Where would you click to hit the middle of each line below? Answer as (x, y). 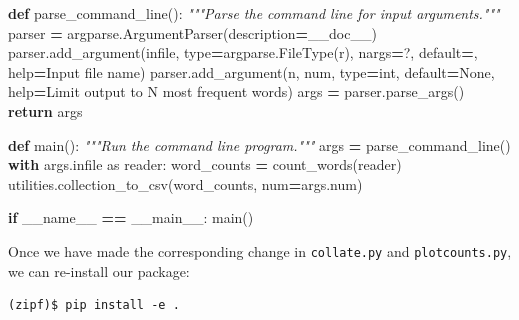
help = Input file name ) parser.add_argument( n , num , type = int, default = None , (251, 71)
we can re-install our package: (99, 270)
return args (45, 110)
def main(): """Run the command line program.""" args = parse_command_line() (259, 144)
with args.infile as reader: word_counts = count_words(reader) (205, 164)
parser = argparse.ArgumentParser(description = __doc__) (192, 32)
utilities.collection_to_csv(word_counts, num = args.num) (185, 183)
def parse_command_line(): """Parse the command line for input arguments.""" (254, 13)
